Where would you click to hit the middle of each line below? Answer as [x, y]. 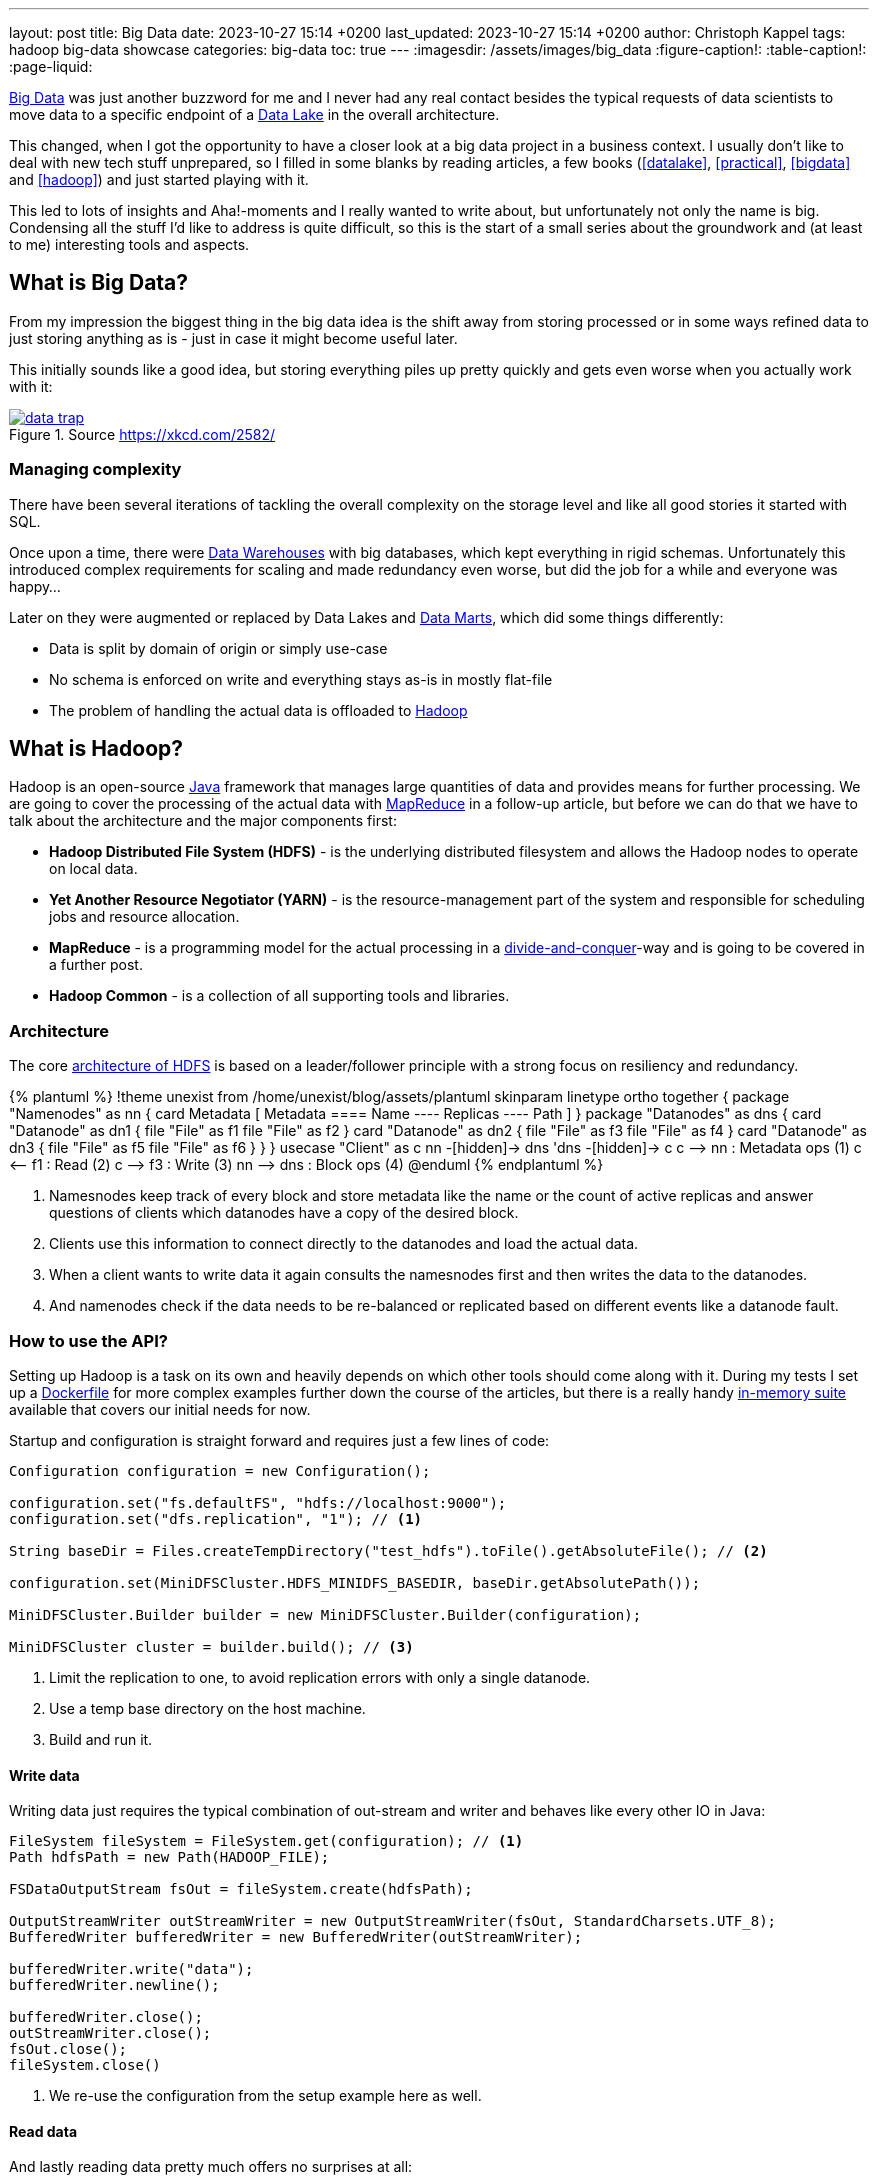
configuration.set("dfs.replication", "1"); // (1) [216, 1518]
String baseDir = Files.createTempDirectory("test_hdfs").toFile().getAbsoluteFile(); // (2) [388, 1550]
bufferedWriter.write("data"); [131, 1969]
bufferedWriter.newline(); [114, 1985]
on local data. [93, 869]
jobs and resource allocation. [144, 917]
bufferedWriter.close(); [106, 2017]
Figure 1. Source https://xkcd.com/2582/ [142, 434]
